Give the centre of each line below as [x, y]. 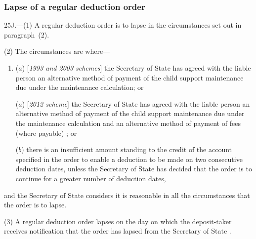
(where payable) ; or [46, 133]
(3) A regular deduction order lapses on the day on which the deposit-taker [118, 221]
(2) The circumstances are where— [57, 51]
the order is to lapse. [35, 205]
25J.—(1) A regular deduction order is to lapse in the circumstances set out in [123, 25]
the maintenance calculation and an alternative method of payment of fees [128, 123]
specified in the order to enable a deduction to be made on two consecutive [129, 159]
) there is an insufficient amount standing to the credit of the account [127, 149]
